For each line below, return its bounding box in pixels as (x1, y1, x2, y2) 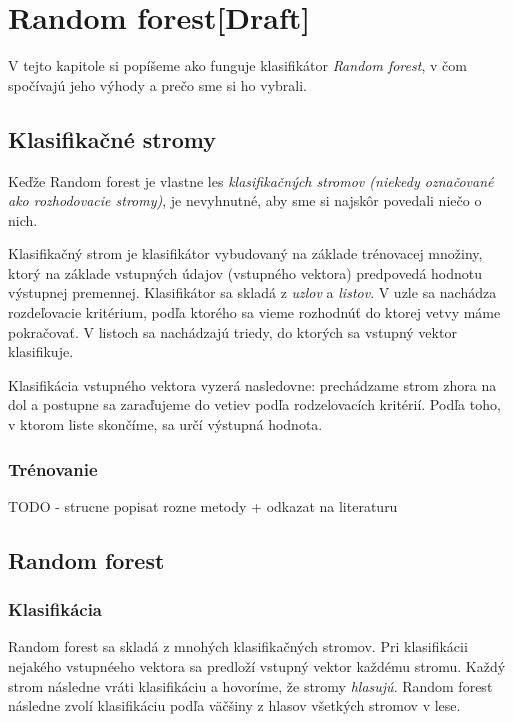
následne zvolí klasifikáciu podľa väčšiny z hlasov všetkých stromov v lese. (8, 695, 461, 716)
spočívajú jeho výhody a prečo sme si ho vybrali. (8, 74, 307, 95)
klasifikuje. (8, 341, 74, 362)
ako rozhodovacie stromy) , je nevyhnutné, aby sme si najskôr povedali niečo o (8, 190, 482, 211)
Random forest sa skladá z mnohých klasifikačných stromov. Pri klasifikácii (8, 636, 468, 657)
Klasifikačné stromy (8, 123, 216, 154)
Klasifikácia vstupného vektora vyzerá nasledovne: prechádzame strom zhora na (8, 374, 497, 395)
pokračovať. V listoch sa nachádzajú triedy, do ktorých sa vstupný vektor (8, 321, 457, 342)
